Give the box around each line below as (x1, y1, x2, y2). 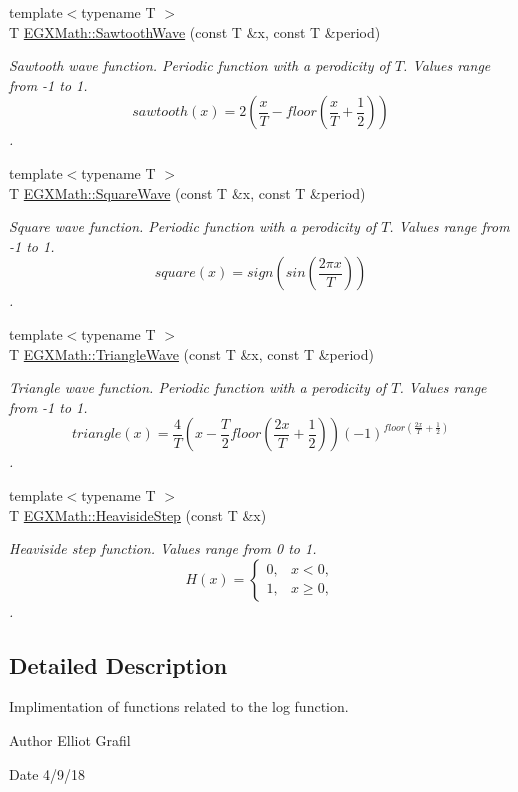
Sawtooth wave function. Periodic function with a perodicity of (9, 55, 390, 76)
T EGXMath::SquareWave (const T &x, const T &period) (9, 182, 366, 203)
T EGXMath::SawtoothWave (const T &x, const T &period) (9, 21, 381, 42)
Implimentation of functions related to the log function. (9, 696, 349, 717)
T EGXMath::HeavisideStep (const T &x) (9, 504, 267, 525)
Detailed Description (9, 649, 228, 680)
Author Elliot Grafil (9, 730, 131, 751)
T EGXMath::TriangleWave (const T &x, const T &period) (9, 343, 374, 364)
